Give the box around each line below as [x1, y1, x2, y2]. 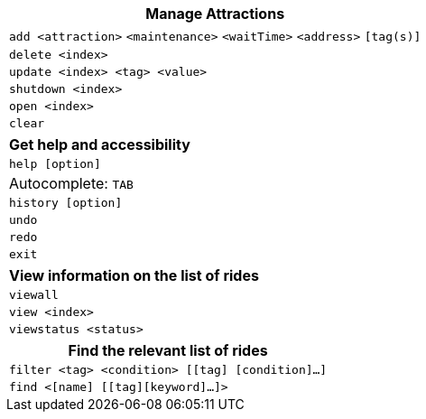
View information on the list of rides [9, 266, 259, 284]
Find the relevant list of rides [68, 341, 268, 359]
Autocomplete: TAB [9, 174, 134, 192]
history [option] [9, 196, 123, 209]
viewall [9, 288, 59, 302]
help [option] [9, 157, 101, 171]
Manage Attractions [145, 5, 285, 23]
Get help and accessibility [9, 135, 190, 154]
